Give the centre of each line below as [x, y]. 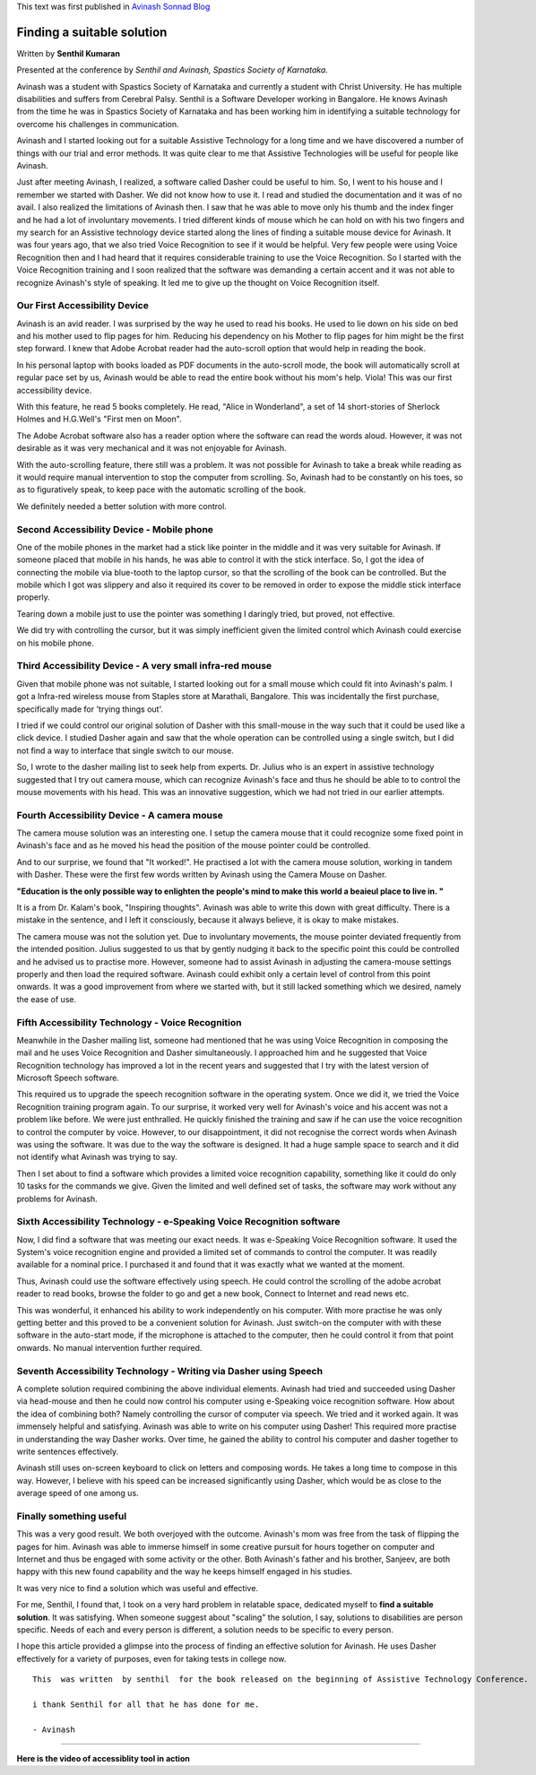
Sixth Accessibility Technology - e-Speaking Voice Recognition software [178, 1222]
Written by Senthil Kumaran [69, 53]
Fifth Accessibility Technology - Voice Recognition [129, 1022]
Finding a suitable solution [92, 32]
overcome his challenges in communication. [98, 124]
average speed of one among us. [78, 1494]
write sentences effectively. [68, 1451]
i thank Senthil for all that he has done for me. [146, 1704]
